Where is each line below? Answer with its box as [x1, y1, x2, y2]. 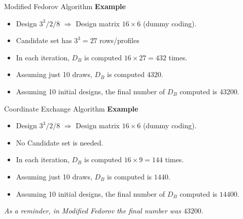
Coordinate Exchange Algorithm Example [4, 103, 138, 114]
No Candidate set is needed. [16, 137, 103, 148]
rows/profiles [99, 35, 140, 46]
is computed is [107, 171, 152, 181]
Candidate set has [16, 35, 72, 46]
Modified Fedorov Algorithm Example [4, 1, 126, 11]
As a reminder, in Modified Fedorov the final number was [4, 205, 181, 216]
